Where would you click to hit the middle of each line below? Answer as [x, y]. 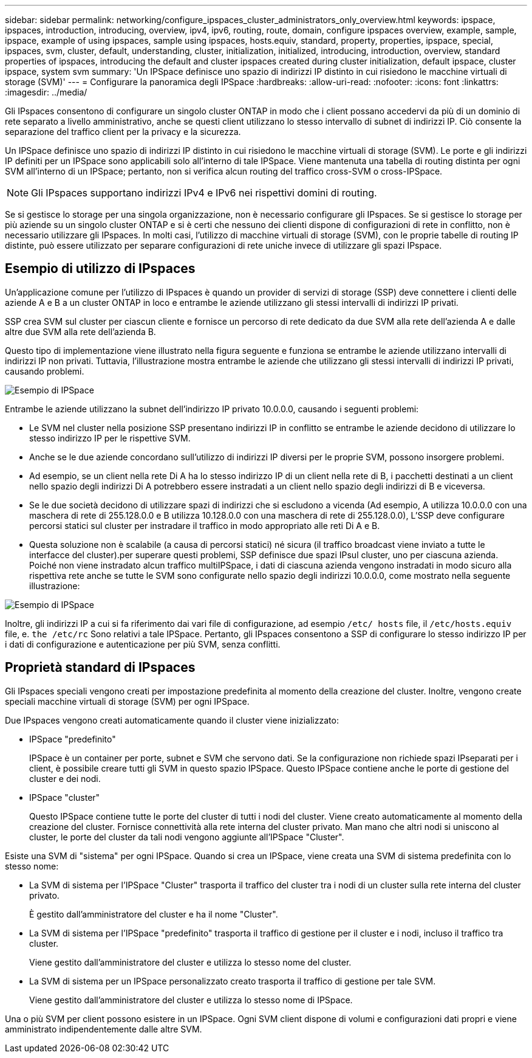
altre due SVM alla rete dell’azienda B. [80, 331]
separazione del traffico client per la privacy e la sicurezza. [123, 132]
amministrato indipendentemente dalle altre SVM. [104, 1029]
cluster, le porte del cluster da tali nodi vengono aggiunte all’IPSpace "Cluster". [187, 837]
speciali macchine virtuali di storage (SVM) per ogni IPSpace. [127, 701]
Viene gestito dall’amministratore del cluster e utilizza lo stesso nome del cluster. [190, 962]
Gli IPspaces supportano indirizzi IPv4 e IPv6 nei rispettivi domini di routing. [204, 193]
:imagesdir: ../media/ [46, 92]
